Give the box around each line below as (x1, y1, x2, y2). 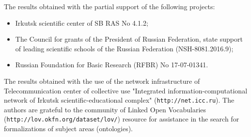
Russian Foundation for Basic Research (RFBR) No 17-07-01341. (15, 60, 208, 70)
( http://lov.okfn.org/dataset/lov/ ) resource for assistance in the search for (4, 114, 239, 124)
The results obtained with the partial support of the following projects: (4, 1, 215, 11)
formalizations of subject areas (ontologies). (4, 123, 133, 134)
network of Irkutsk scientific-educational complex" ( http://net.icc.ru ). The (4, 95, 235, 105)
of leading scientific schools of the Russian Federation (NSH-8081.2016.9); (15, 43, 234, 53)
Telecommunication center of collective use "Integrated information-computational (4, 85, 248, 95)
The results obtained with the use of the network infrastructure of (4, 76, 200, 86)
